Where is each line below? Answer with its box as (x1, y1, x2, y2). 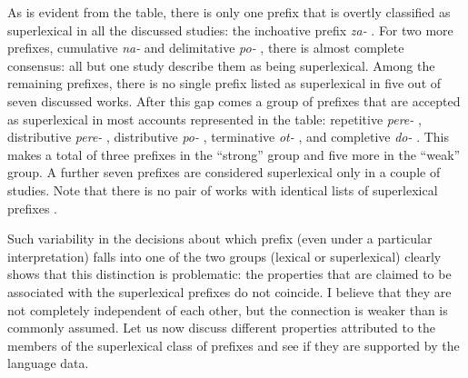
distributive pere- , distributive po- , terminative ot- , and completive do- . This (7, 127, 450, 146)
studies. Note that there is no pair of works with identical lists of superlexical (7, 180, 438, 199)
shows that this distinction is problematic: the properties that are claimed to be (7, 264, 452, 283)
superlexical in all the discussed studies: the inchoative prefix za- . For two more (7, 20, 453, 39)
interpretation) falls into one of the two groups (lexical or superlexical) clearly (7, 246, 442, 265)
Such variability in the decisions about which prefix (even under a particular (7, 229, 433, 248)
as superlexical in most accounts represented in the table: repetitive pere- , (7, 109, 422, 128)
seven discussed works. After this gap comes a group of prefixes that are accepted (7, 91, 461, 110)
